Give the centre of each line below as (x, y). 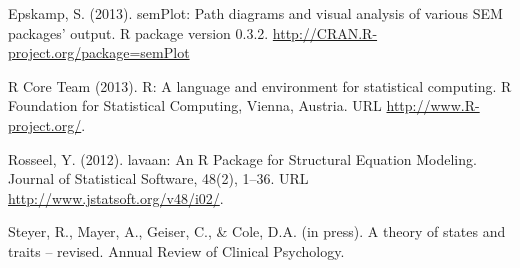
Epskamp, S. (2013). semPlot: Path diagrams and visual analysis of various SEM (255, 13)
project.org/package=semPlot (99, 52)
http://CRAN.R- (325, 32)
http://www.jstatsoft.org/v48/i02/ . (116, 197)
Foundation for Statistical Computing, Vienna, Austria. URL (195, 105)
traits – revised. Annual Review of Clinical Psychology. (176, 250)
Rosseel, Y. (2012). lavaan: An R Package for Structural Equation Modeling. (242, 158)
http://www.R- (433, 105)
